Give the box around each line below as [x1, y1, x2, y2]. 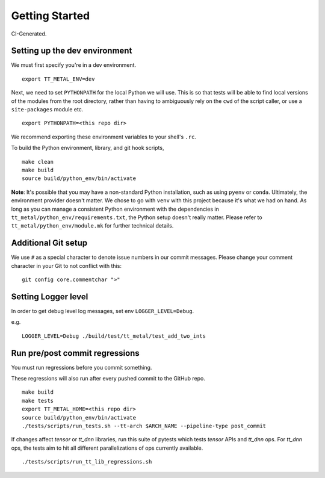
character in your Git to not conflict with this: [11, 262, 122, 269]
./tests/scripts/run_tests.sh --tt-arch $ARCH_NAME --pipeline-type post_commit [22, 422, 267, 429]
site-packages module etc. [11, 106, 84, 113]
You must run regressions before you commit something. [11, 364, 152, 371]
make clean [22, 158, 54, 165]
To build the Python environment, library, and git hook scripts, [11, 144, 164, 152]
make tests [22, 397, 54, 404]
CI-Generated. [11, 30, 47, 37]
